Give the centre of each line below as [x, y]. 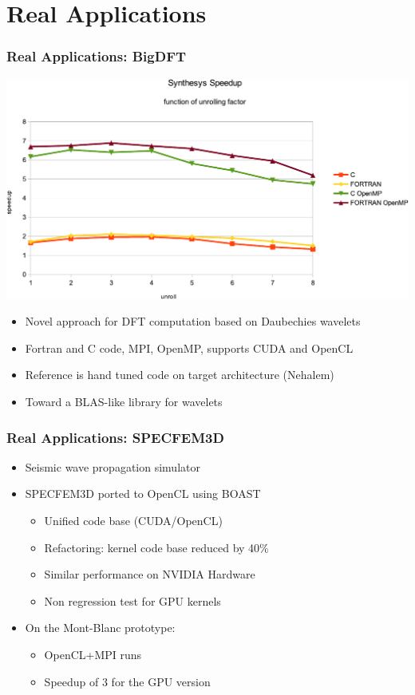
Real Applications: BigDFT [97, 56]
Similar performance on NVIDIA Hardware [150, 574]
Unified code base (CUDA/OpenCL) [133, 521]
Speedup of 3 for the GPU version [127, 681]
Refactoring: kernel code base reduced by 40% [156, 547]
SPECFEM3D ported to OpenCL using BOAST [143, 494]
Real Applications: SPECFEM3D [115, 437]
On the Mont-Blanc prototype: [100, 628]
